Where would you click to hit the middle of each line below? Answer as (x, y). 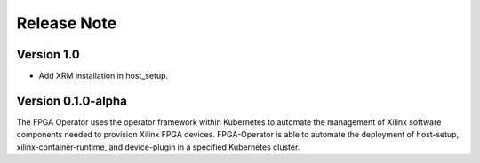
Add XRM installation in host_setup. (104, 76)
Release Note (67, 23)
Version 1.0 (48, 54)
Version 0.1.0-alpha (72, 101)
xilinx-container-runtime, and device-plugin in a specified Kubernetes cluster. (158, 147)
